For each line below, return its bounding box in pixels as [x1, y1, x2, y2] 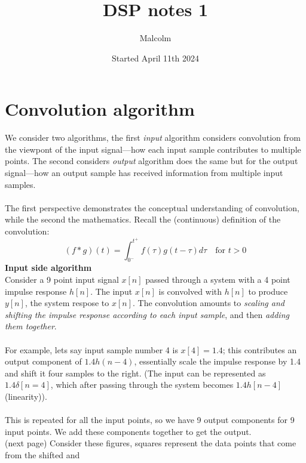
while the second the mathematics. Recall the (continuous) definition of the [5, 213, 281, 226]
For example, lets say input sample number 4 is [5, 343, 178, 356]
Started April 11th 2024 [112, 51, 199, 64]
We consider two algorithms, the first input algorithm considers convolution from [5, 131, 301, 144]
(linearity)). [5, 390, 47, 402]
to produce [248, 285, 288, 297]
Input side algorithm [5, 261, 92, 274]
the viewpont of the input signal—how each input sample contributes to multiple [5, 143, 301, 155]
